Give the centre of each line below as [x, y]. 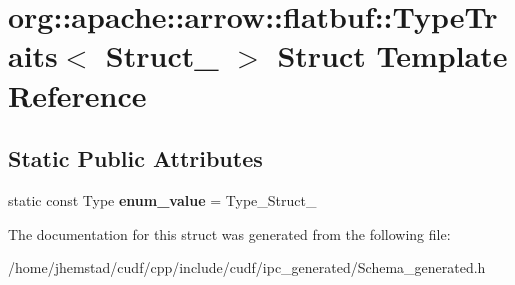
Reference [77, 94]
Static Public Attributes [135, 158]
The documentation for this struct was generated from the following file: [229, 233]
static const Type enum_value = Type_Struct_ [162, 199]
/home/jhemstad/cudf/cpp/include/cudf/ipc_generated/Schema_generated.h [247, 267]
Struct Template [392, 55]
